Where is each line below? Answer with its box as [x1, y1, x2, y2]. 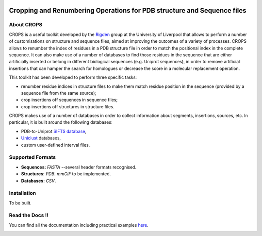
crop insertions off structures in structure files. [21, 103, 115, 109]
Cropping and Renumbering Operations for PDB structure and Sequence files [9, 6, 246, 15]
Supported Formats [9, 154, 56, 161]
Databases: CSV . [21, 178, 56, 184]
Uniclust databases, [21, 135, 61, 141]
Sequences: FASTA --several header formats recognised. [21, 164, 137, 170]
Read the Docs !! [9, 212, 49, 219]
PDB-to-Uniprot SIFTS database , [21, 128, 87, 134]
